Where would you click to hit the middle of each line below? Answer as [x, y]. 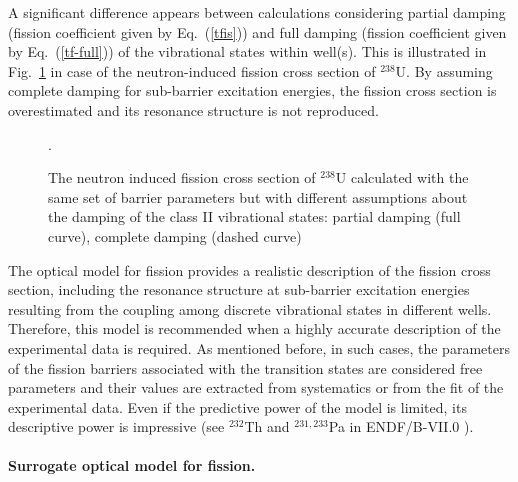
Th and [267, 426]
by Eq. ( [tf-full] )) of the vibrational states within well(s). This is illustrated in [247, 51]
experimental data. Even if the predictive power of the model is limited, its [237, 406]
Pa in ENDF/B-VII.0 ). [401, 426]
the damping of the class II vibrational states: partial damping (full [254, 216]
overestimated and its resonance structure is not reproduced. [193, 109]
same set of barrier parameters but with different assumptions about [258, 196]
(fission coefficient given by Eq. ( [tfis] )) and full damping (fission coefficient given [257, 31]
